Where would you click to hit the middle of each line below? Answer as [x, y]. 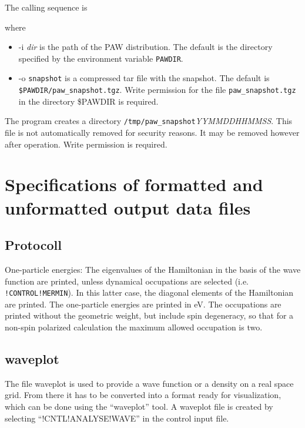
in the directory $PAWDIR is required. [88, 101]
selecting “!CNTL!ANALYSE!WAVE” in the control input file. [117, 418]
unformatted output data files [128, 207]
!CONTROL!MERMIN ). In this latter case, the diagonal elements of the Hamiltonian [149, 292]
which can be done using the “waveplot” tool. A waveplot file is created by [139, 406]
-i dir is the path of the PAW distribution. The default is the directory [145, 47]
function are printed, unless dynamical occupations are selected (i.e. [127, 281]
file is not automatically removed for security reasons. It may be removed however [152, 132]
